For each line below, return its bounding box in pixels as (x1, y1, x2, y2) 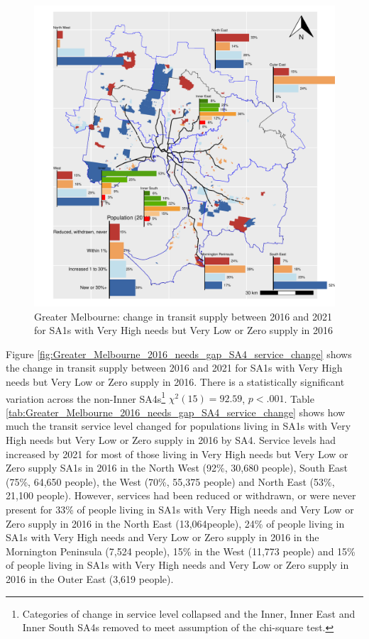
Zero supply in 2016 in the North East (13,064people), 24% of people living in (6, 516, 345, 530)
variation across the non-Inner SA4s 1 (6, 389, 166, 406)
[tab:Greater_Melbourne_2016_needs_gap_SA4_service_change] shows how (6, 404, 346, 419)
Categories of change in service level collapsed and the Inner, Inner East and (22, 606, 356, 621)
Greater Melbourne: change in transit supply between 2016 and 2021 (34, 309, 333, 323)
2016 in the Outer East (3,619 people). (6, 571, 174, 586)
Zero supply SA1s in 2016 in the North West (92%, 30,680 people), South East (6, 460, 348, 475)
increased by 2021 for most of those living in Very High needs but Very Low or (6, 446, 348, 461)
